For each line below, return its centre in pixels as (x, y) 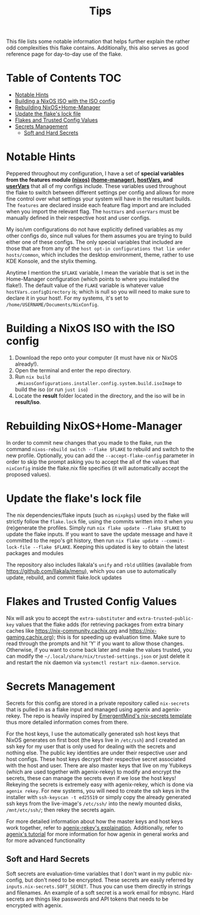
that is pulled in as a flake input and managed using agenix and (84, 709)
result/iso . (28, 402)
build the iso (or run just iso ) (51, 389)
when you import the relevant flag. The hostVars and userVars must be (93, 212)
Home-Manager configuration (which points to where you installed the (93, 279)
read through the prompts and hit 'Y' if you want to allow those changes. (95, 643)
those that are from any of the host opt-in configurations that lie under (99, 248)
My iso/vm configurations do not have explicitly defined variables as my (95, 229)
